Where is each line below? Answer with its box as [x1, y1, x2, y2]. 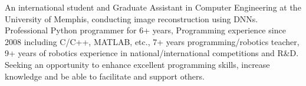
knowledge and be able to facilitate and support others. [5, 70, 205, 82]
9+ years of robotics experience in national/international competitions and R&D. [5, 47, 299, 59]
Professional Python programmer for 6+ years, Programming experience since [5, 24, 286, 36]
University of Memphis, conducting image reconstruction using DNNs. [5, 12, 258, 25]
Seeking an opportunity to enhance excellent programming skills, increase [5, 58, 270, 70]
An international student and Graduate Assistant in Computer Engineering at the [5, 1, 301, 13]
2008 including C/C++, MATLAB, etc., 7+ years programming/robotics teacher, [5, 35, 300, 47]
